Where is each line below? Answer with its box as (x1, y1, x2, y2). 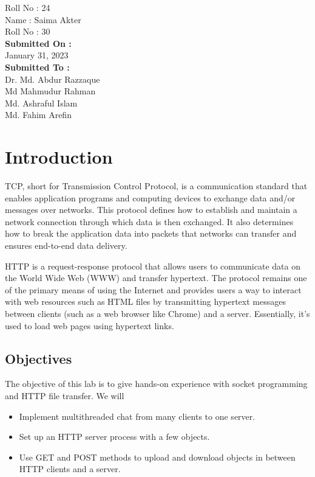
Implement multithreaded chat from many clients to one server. (19, 409, 256, 422)
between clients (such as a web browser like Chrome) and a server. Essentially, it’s (5, 307, 310, 319)
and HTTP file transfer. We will (5, 389, 124, 402)
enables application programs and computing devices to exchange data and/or (5, 191, 296, 204)
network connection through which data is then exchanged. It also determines (5, 215, 294, 228)
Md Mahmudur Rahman (5, 85, 96, 97)
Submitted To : (5, 60, 70, 73)
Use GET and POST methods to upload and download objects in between (19, 450, 296, 463)
